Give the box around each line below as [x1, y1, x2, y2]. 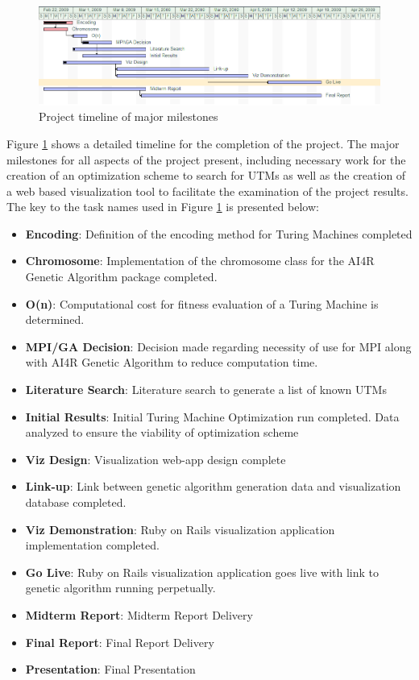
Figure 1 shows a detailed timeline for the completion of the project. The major [6, 135, 400, 151]
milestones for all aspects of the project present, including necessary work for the [6, 151, 406, 168]
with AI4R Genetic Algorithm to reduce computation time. [25, 354, 318, 371]
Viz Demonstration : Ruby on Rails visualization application [25, 520, 335, 537]
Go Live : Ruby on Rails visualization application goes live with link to [25, 563, 379, 580]
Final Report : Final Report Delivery [25, 633, 214, 650]
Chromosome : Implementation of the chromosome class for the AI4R [25, 252, 375, 269]
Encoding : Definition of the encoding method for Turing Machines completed [25, 225, 413, 242]
